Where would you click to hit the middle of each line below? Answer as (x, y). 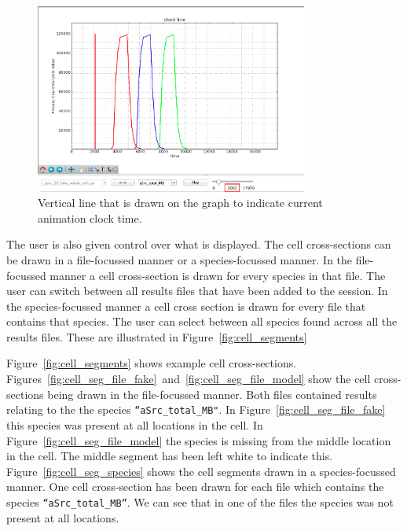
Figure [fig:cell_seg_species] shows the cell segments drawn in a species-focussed (201, 471)
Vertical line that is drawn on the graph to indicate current (180, 203)
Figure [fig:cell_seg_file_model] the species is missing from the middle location (199, 440)
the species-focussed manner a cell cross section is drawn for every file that (186, 306)
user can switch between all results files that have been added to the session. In (197, 291)
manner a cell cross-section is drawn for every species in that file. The (218, 275)
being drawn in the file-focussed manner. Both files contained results (212, 394)
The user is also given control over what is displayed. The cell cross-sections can (199, 244)
